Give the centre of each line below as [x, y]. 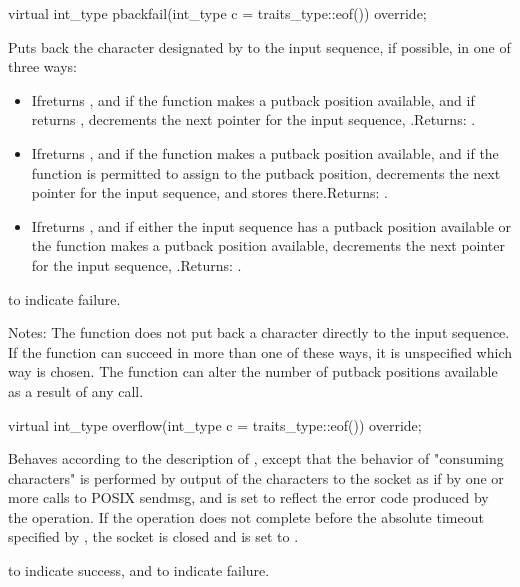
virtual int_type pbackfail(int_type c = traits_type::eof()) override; [217, 13]
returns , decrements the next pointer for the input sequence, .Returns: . [253, 119]
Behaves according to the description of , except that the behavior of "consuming [256, 458]
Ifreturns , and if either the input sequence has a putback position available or [271, 225]
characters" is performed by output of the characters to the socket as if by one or [256, 477]
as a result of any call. [76, 390]
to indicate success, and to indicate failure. [139, 570]
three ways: [42, 66]
